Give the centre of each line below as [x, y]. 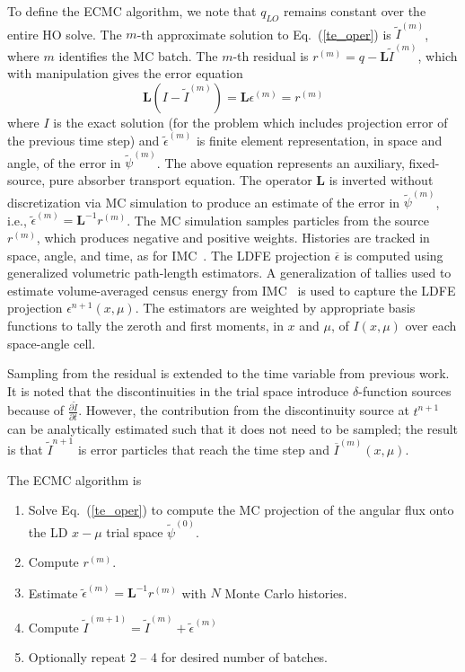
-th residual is [271, 55]
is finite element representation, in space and [319, 141]
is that [25, 450]
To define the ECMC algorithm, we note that [132, 11]
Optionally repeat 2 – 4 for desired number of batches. [178, 657]
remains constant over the [355, 11]
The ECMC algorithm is [75, 479]
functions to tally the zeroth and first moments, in [145, 326]
